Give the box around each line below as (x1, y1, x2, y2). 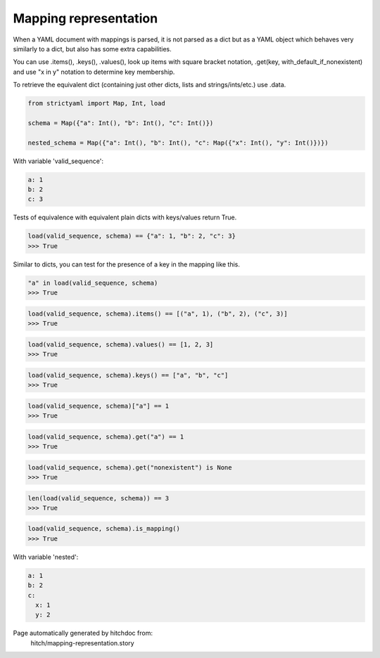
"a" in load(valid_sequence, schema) (27, 278, 158, 287)
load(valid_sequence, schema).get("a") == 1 (27, 432, 184, 441)
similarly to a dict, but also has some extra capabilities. (13, 44, 172, 53)
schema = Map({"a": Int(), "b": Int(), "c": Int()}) (27, 119, 214, 127)
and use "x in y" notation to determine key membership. (13, 67, 175, 76)
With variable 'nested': (13, 553, 79, 561)
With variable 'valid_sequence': (13, 157, 103, 165)
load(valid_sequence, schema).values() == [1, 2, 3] (27, 340, 214, 348)
